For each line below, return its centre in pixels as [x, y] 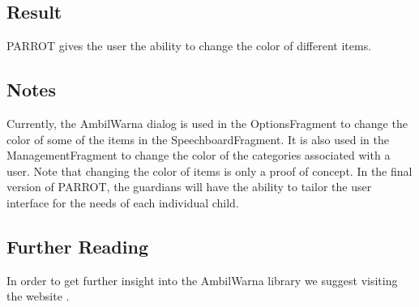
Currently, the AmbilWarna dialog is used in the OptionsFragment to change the [207, 123]
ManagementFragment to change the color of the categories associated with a [199, 155]
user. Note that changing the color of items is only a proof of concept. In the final [209, 171]
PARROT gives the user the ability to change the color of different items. [189, 46]
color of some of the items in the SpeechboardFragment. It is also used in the [198, 139]
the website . [38, 296]
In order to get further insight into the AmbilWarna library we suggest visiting [202, 280]
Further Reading [77, 246]
